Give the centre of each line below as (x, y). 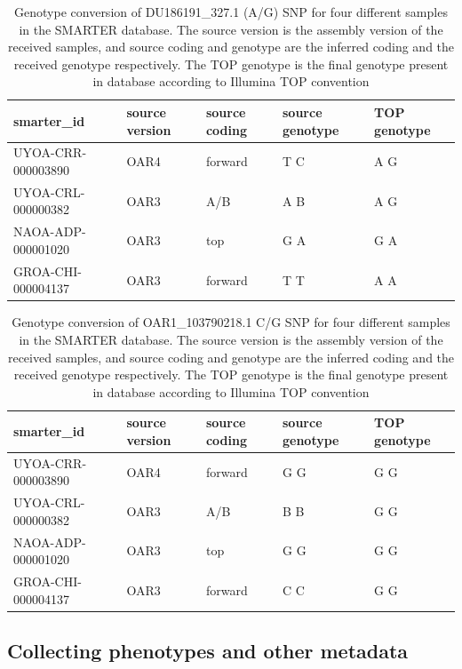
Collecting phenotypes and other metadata (208, 651)
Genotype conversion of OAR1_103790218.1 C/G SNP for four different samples (231, 322)
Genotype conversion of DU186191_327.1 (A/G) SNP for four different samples (231, 12)
